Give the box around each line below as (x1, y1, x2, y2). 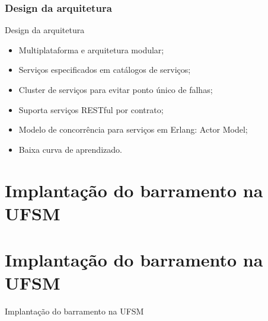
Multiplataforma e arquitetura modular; (18, 43, 164, 56)
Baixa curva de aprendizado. (18, 143, 122, 155)
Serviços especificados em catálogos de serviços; (18, 63, 191, 76)
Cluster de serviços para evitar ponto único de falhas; (18, 84, 213, 95)
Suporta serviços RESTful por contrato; (18, 103, 164, 115)
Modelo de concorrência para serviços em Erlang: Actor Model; (18, 123, 248, 136)
